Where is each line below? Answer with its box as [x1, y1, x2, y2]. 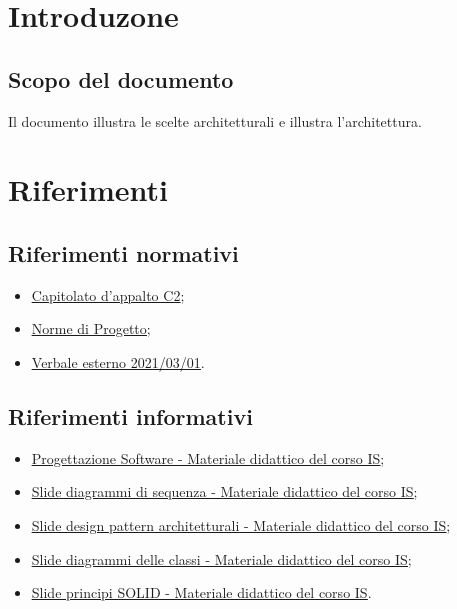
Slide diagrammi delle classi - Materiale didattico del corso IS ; [31, 548, 412, 569]
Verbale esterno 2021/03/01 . [31, 351, 205, 372]
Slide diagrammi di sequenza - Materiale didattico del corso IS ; [31, 481, 418, 502]
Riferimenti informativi [8, 400, 253, 431]
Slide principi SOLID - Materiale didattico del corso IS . [31, 582, 372, 603]
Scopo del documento [8, 63, 234, 94]
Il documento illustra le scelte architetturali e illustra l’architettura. [8, 110, 422, 131]
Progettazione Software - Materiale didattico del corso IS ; [31, 447, 385, 468]
